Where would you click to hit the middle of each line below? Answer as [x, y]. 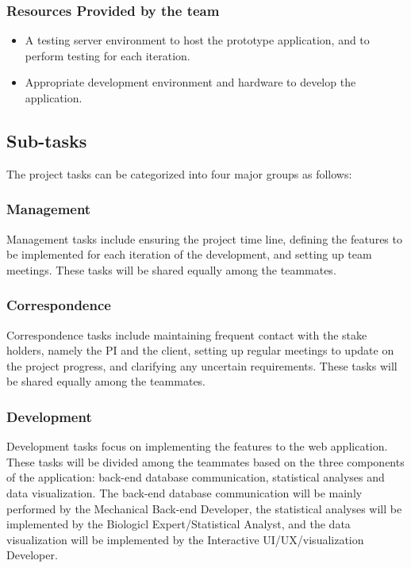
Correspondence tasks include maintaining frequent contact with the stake [187, 334]
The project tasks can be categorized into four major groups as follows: [179, 173]
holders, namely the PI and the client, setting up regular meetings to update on [200, 350]
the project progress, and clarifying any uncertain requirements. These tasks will [202, 365]
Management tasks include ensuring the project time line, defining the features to [204, 238]
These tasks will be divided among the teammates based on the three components [205, 461]
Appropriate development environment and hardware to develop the [190, 82]
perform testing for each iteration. [108, 55]
